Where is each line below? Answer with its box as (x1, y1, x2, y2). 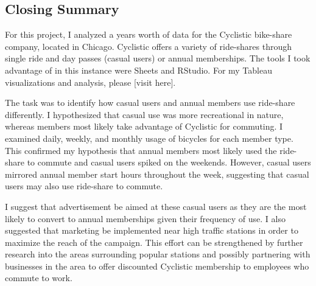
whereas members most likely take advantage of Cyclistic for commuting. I (5, 120, 283, 133)
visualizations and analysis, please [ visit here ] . (5, 75, 176, 88)
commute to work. (5, 271, 72, 284)
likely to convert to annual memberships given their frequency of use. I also (5, 212, 286, 225)
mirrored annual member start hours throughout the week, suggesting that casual (5, 167, 309, 180)
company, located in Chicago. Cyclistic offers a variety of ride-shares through (5, 40, 292, 52)
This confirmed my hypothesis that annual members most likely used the (5, 144, 277, 156)
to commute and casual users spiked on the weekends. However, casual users (27, 156, 311, 169)
